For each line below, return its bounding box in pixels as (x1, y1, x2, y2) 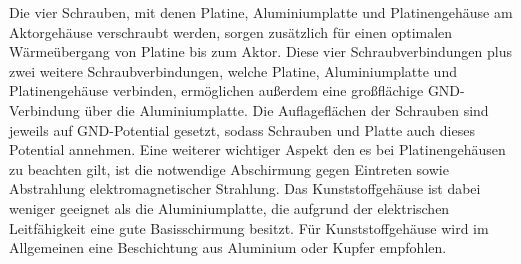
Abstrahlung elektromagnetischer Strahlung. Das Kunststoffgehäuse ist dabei (9, 178, 481, 199)
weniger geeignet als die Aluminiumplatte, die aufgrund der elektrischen (9, 197, 450, 218)
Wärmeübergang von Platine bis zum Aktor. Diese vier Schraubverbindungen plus (9, 41, 512, 62)
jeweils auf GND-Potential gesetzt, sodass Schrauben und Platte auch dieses (9, 119, 475, 140)
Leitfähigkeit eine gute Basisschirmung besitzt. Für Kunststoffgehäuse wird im (9, 217, 489, 238)
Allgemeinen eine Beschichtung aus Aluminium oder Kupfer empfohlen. (9, 237, 447, 258)
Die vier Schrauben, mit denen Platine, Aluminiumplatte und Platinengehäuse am (9, 2, 513, 22)
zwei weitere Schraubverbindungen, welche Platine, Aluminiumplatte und (9, 60, 457, 81)
